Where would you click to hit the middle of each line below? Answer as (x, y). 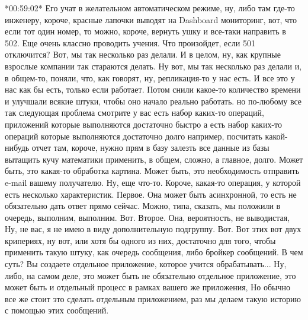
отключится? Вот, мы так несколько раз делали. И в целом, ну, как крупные (143, 54)
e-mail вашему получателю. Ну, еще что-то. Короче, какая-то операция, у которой (153, 182)
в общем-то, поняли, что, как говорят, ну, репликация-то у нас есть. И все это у (150, 77)
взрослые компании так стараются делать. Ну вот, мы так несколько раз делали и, (153, 66)
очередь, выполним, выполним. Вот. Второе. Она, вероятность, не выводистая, (147, 217)
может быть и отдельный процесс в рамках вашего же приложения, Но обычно (147, 287)
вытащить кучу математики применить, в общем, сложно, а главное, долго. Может (154, 159)
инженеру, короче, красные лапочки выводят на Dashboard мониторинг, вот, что (151, 19)
